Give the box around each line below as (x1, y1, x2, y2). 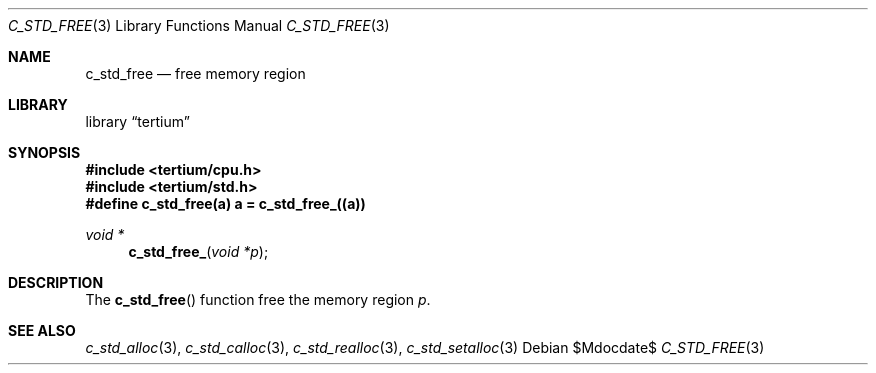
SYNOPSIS (8, 144, 81, 161)
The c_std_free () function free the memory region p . (85, 291, 431, 308)
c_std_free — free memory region (85, 65, 306, 82)
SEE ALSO (8, 322, 76, 339)
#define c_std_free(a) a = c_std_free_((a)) (85, 195, 366, 212)
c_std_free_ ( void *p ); (128, 243, 269, 260)
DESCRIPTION (8, 274, 104, 291)
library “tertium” (85, 113, 190, 130)
